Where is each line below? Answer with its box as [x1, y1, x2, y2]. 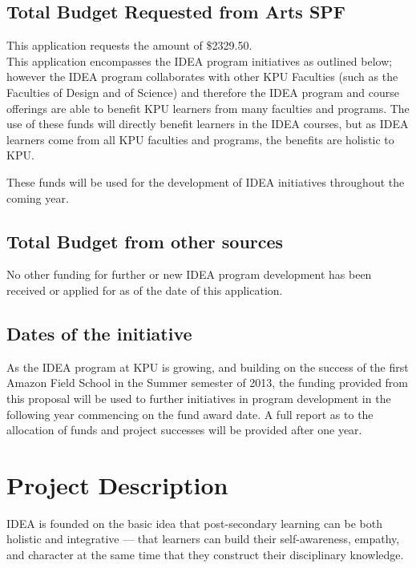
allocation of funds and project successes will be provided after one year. [6, 421, 362, 438]
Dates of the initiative [6, 320, 192, 345]
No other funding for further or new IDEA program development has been [6, 266, 372, 283]
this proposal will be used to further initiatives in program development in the [6, 389, 391, 406]
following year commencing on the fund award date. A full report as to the [6, 405, 374, 422]
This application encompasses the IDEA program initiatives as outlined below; [6, 52, 393, 69]
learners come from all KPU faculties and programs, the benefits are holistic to [6, 131, 394, 147]
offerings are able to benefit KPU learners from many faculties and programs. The [6, 99, 410, 116]
